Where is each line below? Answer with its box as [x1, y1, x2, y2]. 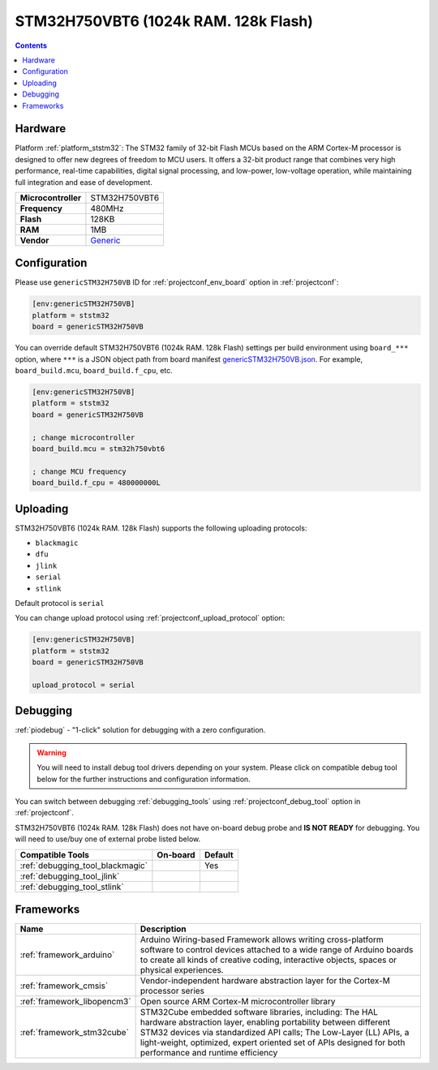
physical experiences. [140, 965, 224, 976]
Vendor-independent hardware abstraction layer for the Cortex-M [140, 975, 391, 986]
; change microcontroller [32, 432, 135, 442]
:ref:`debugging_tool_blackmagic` [19, 860, 148, 871]
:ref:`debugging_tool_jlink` [19, 870, 120, 882]
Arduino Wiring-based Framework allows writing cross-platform [140, 934, 384, 945]
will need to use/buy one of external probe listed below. [15, 834, 201, 844]
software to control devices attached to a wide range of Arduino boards [140, 944, 414, 956]
